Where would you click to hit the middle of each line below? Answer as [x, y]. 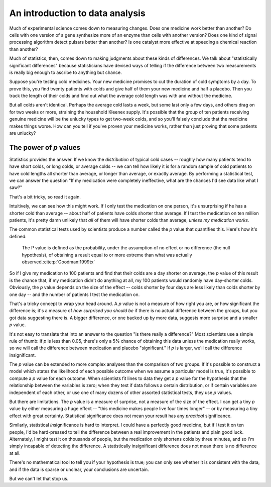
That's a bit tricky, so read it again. [45, 197]
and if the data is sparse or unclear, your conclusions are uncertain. [79, 469]
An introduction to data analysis [77, 13]
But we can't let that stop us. [39, 478]
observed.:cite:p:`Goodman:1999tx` [58, 262]
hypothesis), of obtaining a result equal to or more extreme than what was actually [107, 255]
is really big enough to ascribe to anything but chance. [66, 72]
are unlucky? [23, 133]
